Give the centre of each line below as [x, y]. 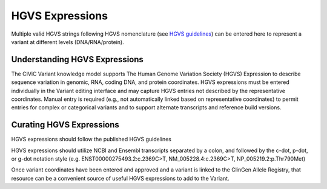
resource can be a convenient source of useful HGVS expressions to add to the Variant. [120, 178]
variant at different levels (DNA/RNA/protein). [68, 42]
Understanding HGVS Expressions [77, 59]
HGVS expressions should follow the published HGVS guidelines [91, 139]
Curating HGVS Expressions [65, 125]
